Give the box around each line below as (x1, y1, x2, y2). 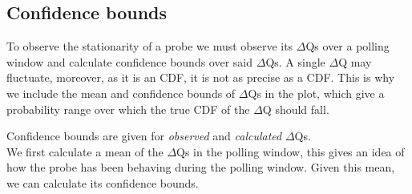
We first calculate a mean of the (6, 143, 164, 160)
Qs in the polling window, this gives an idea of (176, 143, 405, 160)
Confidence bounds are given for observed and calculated (6, 127, 282, 144)
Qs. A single (265, 53, 325, 70)
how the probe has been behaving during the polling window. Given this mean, (6, 159, 395, 176)
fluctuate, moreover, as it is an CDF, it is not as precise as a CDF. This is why (6, 69, 395, 86)
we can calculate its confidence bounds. (6, 174, 199, 191)
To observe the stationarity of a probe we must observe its (6, 38, 293, 55)
